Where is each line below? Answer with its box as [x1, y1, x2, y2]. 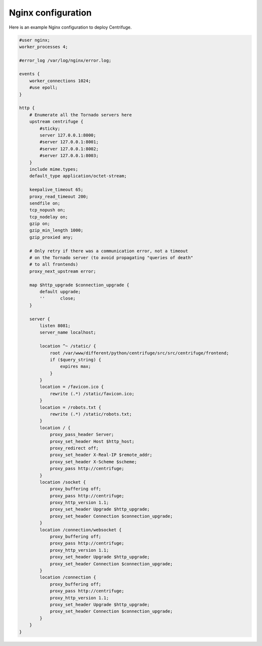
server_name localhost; [39, 330, 97, 335]
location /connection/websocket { [39, 527, 122, 532]
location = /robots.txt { [39, 404, 101, 410]
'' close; [39, 296, 76, 301]
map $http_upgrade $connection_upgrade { [29, 282, 130, 288]
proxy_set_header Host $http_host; [49, 438, 134, 444]
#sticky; [39, 125, 61, 131]
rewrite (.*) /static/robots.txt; [49, 411, 132, 417]
